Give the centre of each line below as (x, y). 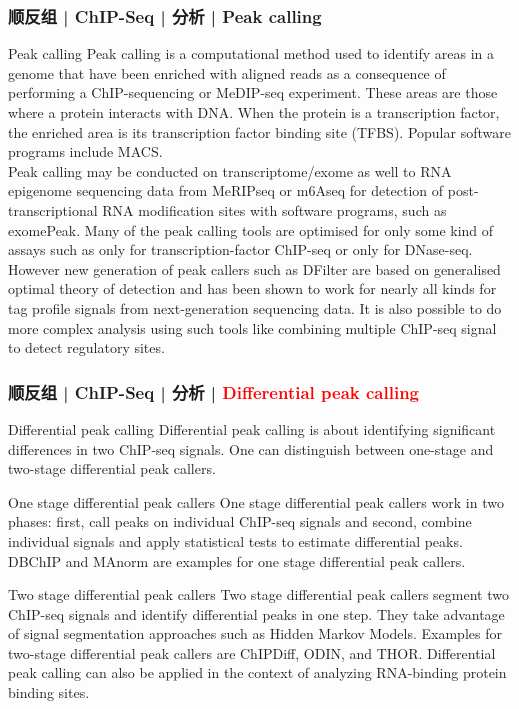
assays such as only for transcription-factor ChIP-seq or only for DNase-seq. (240, 249)
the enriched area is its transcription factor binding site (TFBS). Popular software (259, 131)
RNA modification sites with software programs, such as (274, 209)
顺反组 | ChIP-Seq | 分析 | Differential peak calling (214, 391)
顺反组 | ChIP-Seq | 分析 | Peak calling (165, 15)
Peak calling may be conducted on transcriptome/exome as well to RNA (230, 170)
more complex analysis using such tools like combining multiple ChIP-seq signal (252, 327)
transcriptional (53, 209)
